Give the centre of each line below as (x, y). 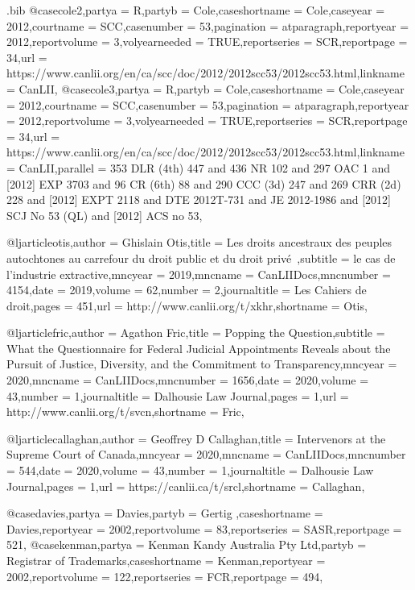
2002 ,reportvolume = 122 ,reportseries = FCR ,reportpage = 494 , (165, 576)
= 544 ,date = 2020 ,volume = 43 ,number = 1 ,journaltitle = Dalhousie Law (190, 470)
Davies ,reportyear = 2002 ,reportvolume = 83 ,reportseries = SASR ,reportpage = (204, 528)
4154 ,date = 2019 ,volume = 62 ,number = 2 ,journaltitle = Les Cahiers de (187, 290)
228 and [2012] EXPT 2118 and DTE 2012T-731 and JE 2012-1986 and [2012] (199, 199)
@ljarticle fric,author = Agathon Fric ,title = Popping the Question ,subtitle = (196, 332)
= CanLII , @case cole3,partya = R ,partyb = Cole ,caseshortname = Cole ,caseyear (205, 88)
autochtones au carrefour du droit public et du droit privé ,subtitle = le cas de (201, 258)
